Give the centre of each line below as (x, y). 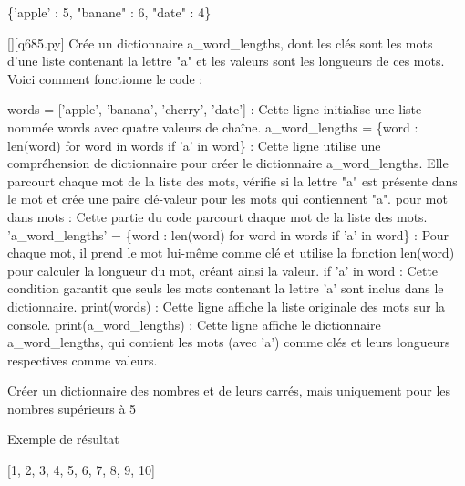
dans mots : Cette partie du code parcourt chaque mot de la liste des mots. (217, 216)
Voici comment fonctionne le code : (105, 78)
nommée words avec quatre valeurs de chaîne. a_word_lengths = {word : (213, 127)
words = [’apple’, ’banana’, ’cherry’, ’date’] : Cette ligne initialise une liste (215, 109)
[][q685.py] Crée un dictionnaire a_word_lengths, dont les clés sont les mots (220, 42)
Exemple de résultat (63, 439)
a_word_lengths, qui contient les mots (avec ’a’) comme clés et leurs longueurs (229, 342)
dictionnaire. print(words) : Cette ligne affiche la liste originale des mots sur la (227, 306)
